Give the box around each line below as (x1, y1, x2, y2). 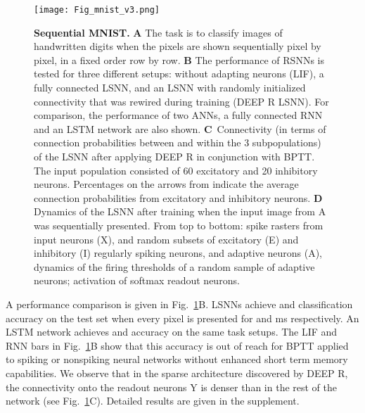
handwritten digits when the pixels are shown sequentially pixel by (34, 39, 321, 53)
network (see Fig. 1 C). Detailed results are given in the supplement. (6, 393, 300, 408)
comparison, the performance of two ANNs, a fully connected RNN (34, 108, 323, 122)
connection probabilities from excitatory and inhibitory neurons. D (34, 190, 323, 205)
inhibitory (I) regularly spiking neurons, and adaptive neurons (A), (34, 246, 323, 260)
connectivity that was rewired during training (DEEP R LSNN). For (34, 94, 329, 108)
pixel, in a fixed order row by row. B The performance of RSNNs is (34, 52, 324, 67)
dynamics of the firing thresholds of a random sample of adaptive (34, 259, 315, 274)
